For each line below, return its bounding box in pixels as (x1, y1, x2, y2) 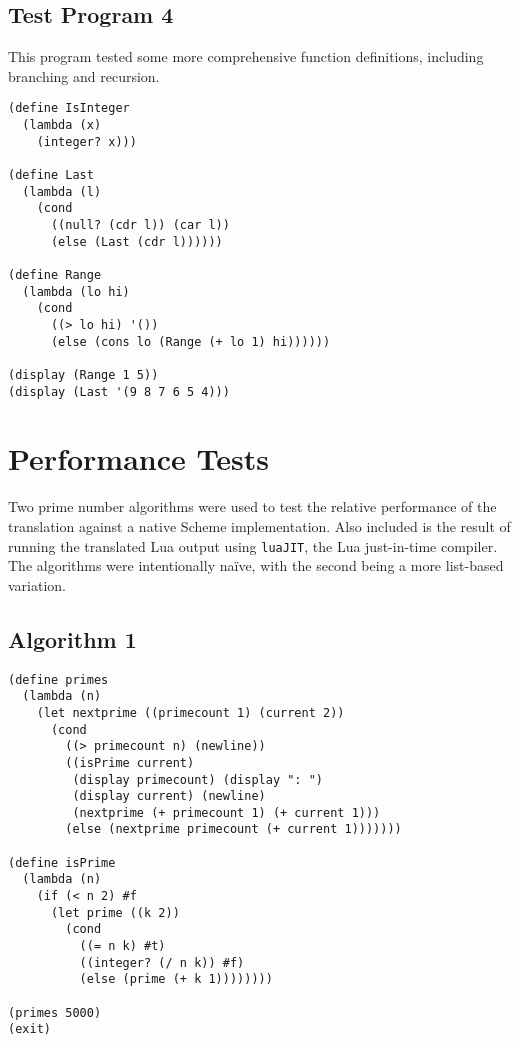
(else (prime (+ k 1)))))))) (79, 972, 273, 987)
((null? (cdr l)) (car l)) (50, 217, 230, 232)
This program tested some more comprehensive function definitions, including (8, 46, 484, 67)
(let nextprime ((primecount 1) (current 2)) (36, 705, 345, 720)
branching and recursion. (8, 65, 160, 86)
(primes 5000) (8, 1005, 102, 1020)
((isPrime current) (65, 755, 195, 770)
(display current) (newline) (72, 789, 266, 804)
